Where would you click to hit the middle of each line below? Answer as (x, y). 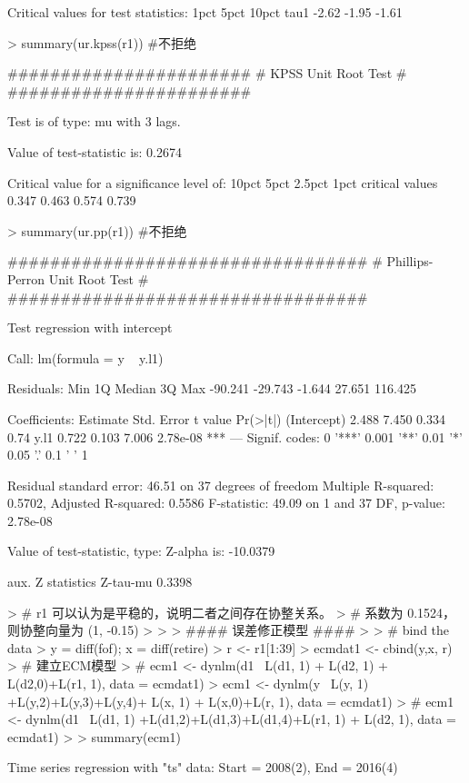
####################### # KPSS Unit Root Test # (207, 73)
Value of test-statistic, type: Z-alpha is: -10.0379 (141, 551)
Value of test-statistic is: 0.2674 (95, 151)
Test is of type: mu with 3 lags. (94, 121)
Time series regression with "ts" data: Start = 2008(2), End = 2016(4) (203, 767)
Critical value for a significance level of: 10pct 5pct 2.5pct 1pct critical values (223, 182)
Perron (26, 278)
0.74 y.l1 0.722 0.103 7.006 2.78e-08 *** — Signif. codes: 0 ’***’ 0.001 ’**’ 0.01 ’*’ (235, 436)
